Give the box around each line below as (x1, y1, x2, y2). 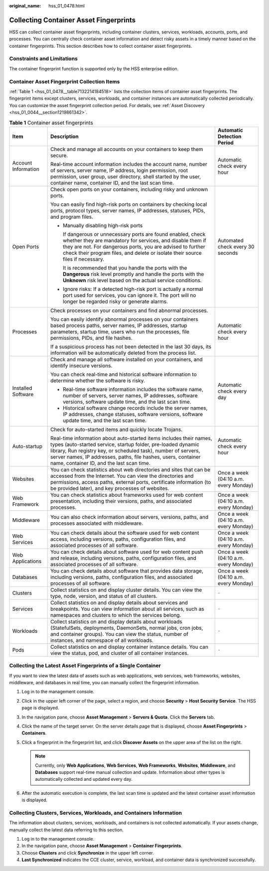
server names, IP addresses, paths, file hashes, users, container (50, 453, 201, 460)
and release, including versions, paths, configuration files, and (50, 555, 197, 562)
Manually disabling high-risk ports (62, 222, 143, 229)
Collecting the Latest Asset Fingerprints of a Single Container (9, 662, 161, 669)
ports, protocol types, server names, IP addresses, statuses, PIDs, (50, 207, 205, 214)
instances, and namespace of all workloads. (50, 637, 154, 644)
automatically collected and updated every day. (35, 776, 133, 782)
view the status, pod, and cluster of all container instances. (50, 649, 189, 656)
